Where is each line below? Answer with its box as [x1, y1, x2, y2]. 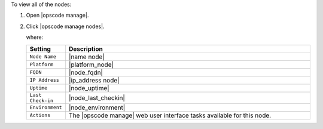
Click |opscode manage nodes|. [26, 23, 105, 30]
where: [26, 33, 44, 41]
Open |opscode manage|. [26, 12, 89, 19]
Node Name [29, 54, 57, 60]
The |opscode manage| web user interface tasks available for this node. [69, 111, 272, 119]
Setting [29, 45, 51, 53]
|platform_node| [69, 60, 114, 69]
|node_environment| [69, 103, 126, 112]
